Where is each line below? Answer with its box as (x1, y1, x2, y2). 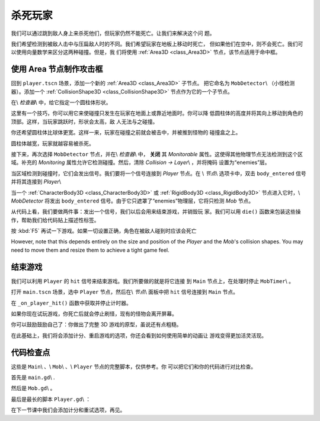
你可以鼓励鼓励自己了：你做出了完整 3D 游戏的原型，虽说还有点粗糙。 (11, 321, 182, 328)
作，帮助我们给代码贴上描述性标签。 (11, 216, 100, 223)
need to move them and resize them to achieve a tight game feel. (11, 246, 170, 253)
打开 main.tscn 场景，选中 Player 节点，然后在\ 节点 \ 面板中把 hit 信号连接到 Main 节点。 (11, 288, 238, 295)
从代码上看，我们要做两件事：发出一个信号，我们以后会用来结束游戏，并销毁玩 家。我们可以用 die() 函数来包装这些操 (11, 208, 301, 216)
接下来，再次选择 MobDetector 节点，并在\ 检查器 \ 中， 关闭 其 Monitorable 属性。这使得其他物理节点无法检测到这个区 (11, 150, 303, 158)
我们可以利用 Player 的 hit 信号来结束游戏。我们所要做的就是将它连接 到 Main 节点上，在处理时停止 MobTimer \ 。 (11, 277, 295, 284)
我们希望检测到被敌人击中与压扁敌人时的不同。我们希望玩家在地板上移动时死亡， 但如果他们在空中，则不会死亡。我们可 (11, 40, 303, 47)
